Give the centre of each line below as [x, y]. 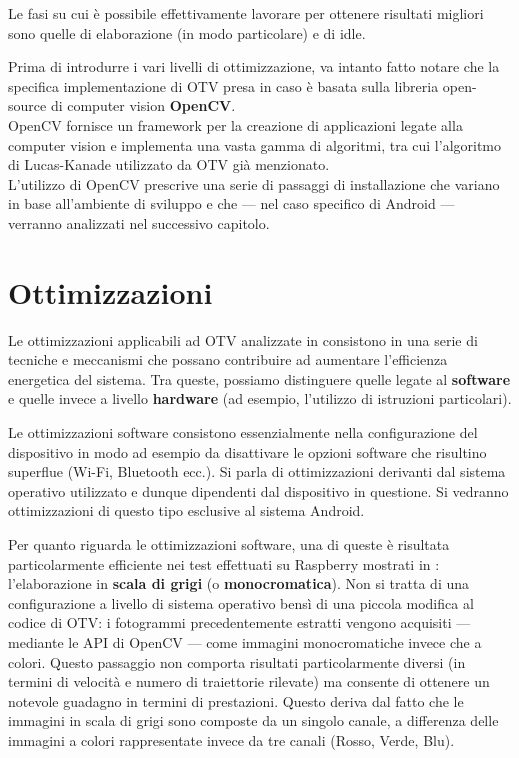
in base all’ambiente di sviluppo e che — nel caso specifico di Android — [231, 203]
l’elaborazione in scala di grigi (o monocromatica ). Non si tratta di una [239, 583]
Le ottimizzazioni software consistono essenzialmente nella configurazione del [243, 432]
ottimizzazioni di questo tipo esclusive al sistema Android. [186, 510]
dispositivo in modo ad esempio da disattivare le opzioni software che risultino [247, 451]
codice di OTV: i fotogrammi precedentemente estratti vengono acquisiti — [239, 622]
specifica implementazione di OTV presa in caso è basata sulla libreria [223, 85]
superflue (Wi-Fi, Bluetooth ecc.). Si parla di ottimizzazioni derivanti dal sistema [257, 471]
